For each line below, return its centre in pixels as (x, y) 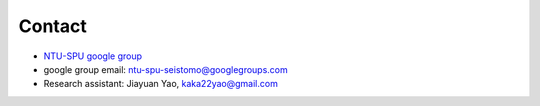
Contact (52, 26)
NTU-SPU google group (93, 56)
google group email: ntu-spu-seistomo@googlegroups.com (166, 69)
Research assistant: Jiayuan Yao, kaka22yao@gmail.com (161, 84)
